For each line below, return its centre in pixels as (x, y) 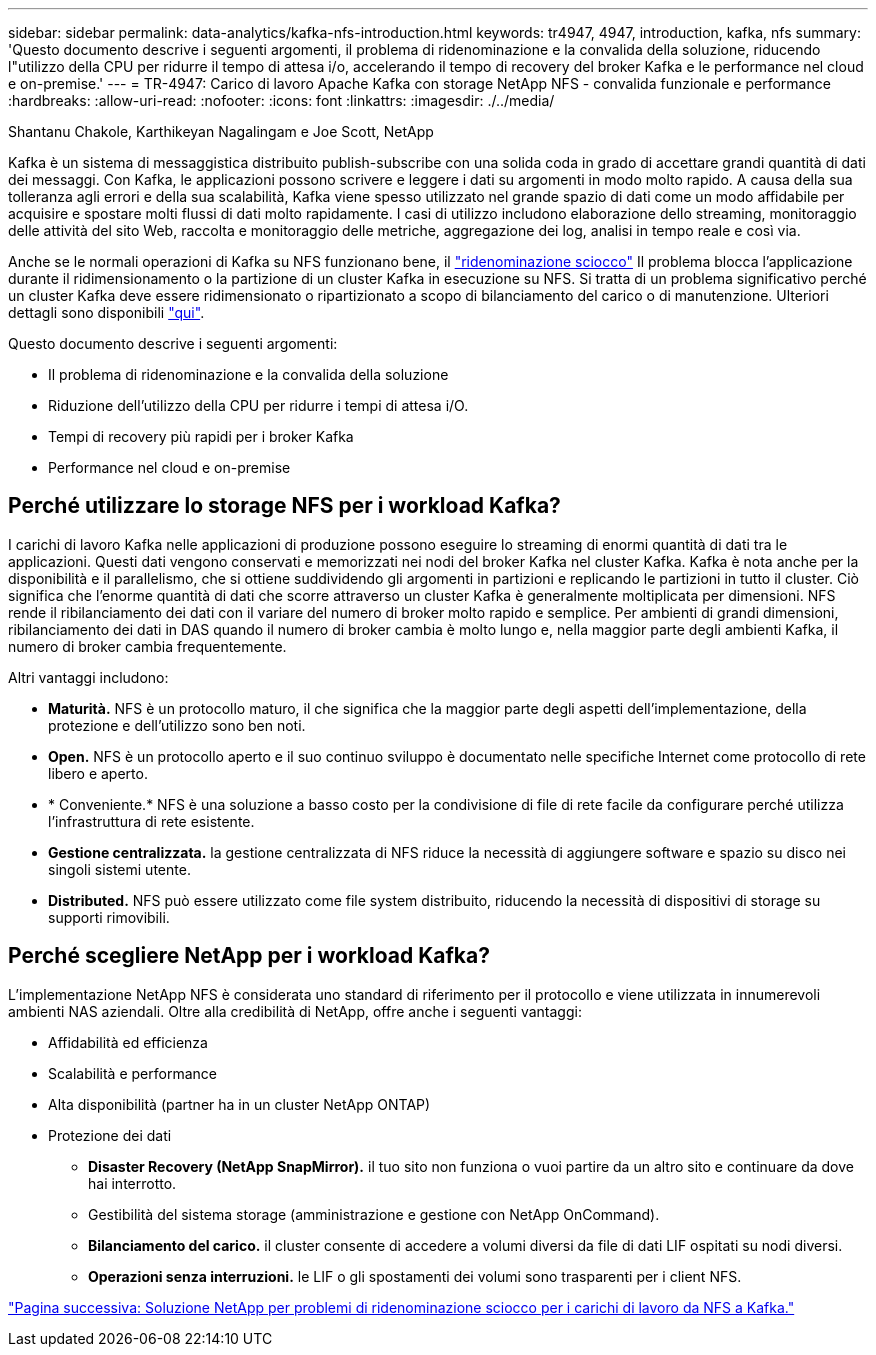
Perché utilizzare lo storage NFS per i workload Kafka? (284, 506)
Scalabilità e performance (132, 1073)
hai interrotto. (132, 1183)
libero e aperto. (98, 773)
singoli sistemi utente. (119, 869)
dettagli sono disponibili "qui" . (106, 312)
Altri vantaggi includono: (88, 677)
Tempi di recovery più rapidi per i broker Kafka (201, 436)
